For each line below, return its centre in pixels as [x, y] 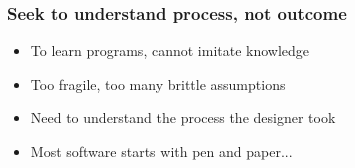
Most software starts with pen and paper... [161, 151]
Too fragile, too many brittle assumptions [158, 83]
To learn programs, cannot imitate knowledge [170, 50]
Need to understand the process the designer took [183, 117]
